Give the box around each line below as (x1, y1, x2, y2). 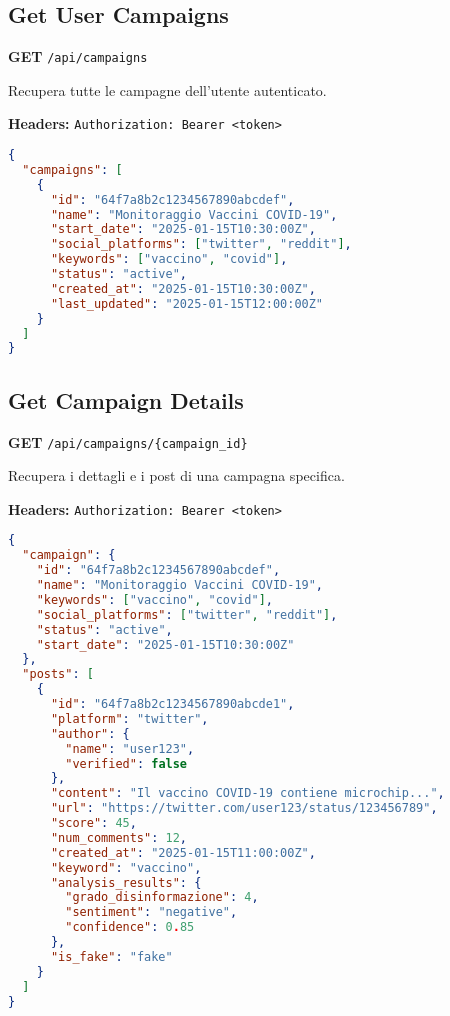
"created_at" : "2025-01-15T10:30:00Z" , (50, 281, 316, 296)
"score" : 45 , (50, 816, 137, 831)
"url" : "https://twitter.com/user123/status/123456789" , (50, 801, 438, 816)
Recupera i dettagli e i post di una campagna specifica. (8, 465, 345, 486)
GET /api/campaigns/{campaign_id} (8, 431, 248, 452)
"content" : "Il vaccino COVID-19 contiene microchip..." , (50, 786, 445, 801)
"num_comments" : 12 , (50, 830, 188, 845)
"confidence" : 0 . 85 (65, 920, 195, 935)
